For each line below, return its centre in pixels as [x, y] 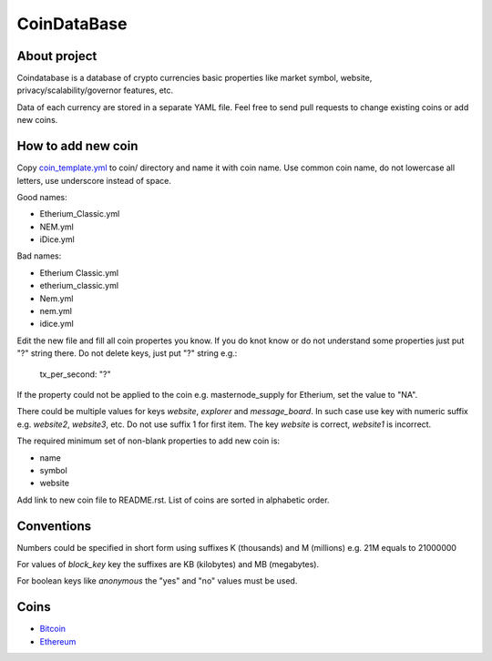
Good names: [42, 197]
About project [57, 56]
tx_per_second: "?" [75, 374]
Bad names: [39, 256]
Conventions [54, 526]
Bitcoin [53, 629]
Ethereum [58, 641]
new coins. [37, 120]
